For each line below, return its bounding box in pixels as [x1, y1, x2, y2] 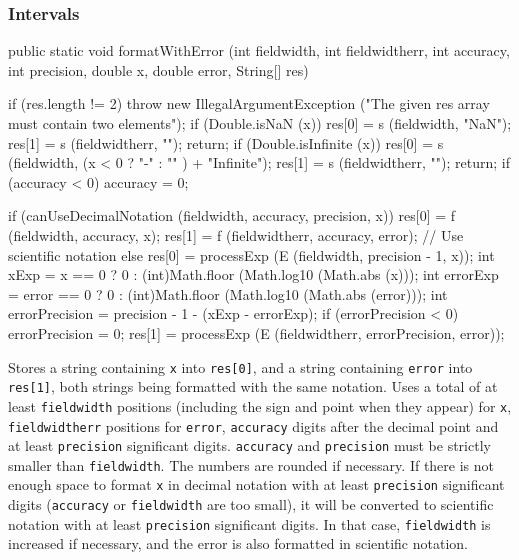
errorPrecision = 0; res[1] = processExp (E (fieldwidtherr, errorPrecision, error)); [8, 322, 505, 343]
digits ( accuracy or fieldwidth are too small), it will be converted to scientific [8, 494, 494, 515]
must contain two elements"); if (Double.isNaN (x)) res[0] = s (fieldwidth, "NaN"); [8, 113, 512, 133]
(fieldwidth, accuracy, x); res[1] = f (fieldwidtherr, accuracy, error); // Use [8, 224, 464, 245]
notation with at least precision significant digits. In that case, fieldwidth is [8, 513, 491, 534]
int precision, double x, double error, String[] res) [8, 59, 309, 80]
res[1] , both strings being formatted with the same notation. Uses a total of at [8, 376, 498, 397]
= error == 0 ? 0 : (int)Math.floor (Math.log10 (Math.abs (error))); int [8, 283, 448, 304]
